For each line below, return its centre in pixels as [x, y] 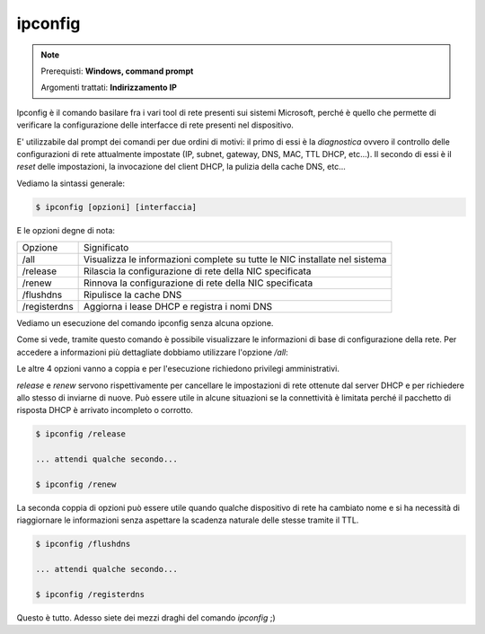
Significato [106, 248]
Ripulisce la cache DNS [133, 295]
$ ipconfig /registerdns [90, 594]
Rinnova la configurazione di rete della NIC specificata [198, 283]
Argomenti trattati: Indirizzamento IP [109, 88]
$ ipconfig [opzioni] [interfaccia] [116, 207]
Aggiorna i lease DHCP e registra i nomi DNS [178, 307]
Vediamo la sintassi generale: [71, 183]
